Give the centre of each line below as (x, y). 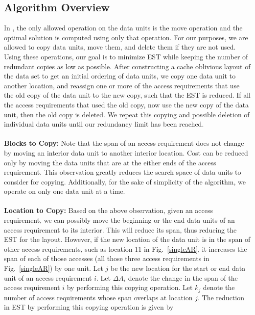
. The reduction (221, 297)
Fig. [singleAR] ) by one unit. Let (54, 268)
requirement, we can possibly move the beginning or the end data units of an (119, 220)
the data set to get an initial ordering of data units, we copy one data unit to (120, 76)
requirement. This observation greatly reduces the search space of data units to (123, 172)
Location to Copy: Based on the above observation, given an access (109, 210)
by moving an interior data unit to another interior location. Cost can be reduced (126, 152)
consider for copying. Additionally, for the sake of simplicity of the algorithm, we (125, 181)
